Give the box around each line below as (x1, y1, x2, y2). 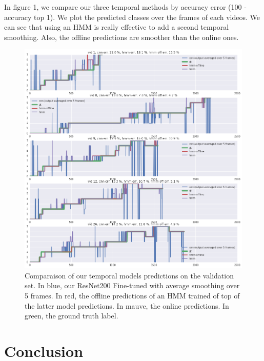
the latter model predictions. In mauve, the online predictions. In (25, 300, 229, 311)
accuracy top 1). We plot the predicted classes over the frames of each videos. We (4, 11, 260, 22)
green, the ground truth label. (25, 310, 118, 321)
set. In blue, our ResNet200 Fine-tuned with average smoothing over (25, 280, 240, 291)
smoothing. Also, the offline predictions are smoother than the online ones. (4, 31, 239, 42)
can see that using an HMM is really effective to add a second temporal (4, 22, 229, 32)
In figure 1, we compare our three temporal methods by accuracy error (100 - (4, 2, 247, 12)
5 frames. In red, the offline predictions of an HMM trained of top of (25, 290, 240, 301)
